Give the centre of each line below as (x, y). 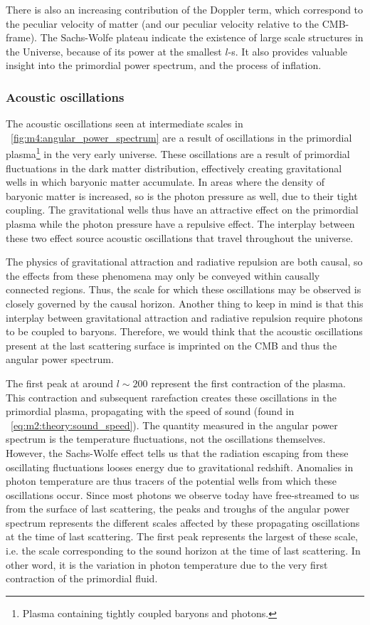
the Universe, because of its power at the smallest (114, 51)
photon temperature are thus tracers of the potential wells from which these (171, 481)
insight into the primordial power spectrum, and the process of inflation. (164, 65)
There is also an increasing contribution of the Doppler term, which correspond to (185, 9)
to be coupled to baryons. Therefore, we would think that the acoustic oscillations (184, 331)
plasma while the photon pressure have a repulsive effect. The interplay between (180, 224)
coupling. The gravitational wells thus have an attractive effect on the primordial (182, 210)
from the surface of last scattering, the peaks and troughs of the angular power (178, 509)
